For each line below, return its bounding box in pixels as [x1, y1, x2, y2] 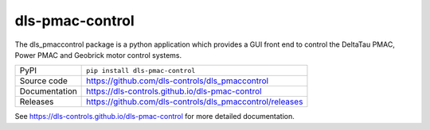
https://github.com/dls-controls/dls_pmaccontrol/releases [86, 96, 303, 107]
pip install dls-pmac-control [86, 66, 196, 75]
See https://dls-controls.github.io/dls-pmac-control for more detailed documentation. [14, 112, 295, 121]
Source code [19, 75, 68, 86]
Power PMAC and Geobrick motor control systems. [14, 50, 182, 59]
